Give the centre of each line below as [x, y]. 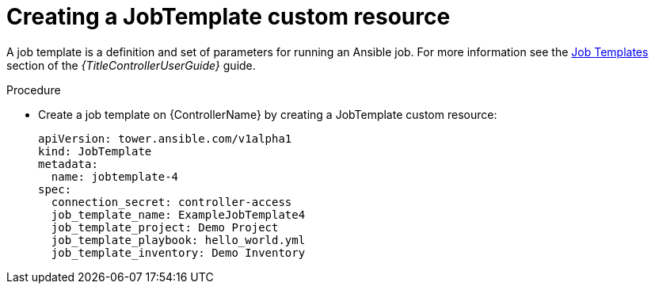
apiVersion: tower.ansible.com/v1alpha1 [165, 138]
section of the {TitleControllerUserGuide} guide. [131, 65]
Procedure [34, 90]
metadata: [68, 164]
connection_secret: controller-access [171, 202]
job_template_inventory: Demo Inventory [178, 252]
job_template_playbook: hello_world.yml [178, 240]
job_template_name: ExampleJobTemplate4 [178, 214]
